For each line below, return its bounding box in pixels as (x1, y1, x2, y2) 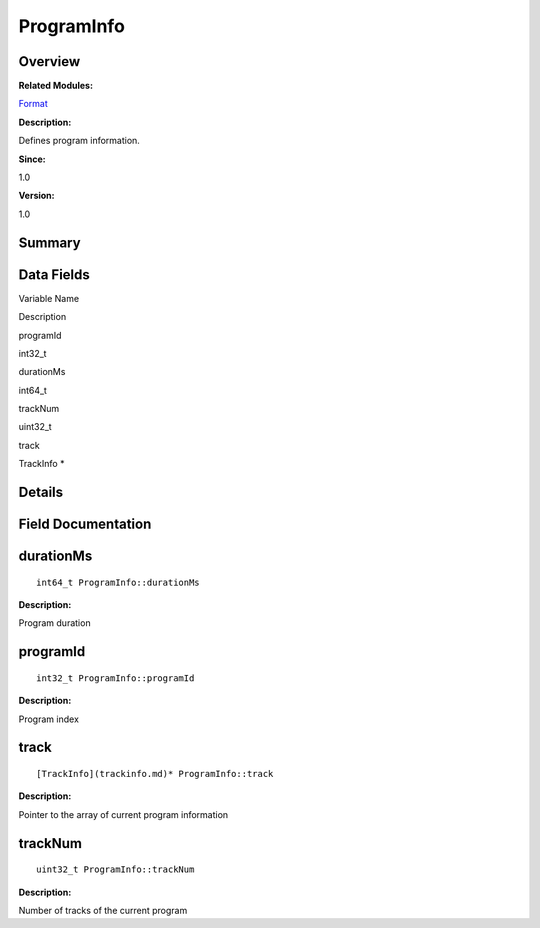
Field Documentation (18, 516, 152, 533)
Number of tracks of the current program (18, 905, 188, 917)
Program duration (18, 617, 91, 629)
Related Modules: (18, 80, 94, 92)
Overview (18, 53, 81, 70)
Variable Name (18, 292, 80, 304)
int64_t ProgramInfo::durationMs (36, 576, 200, 588)
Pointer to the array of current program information (18, 808, 229, 820)
